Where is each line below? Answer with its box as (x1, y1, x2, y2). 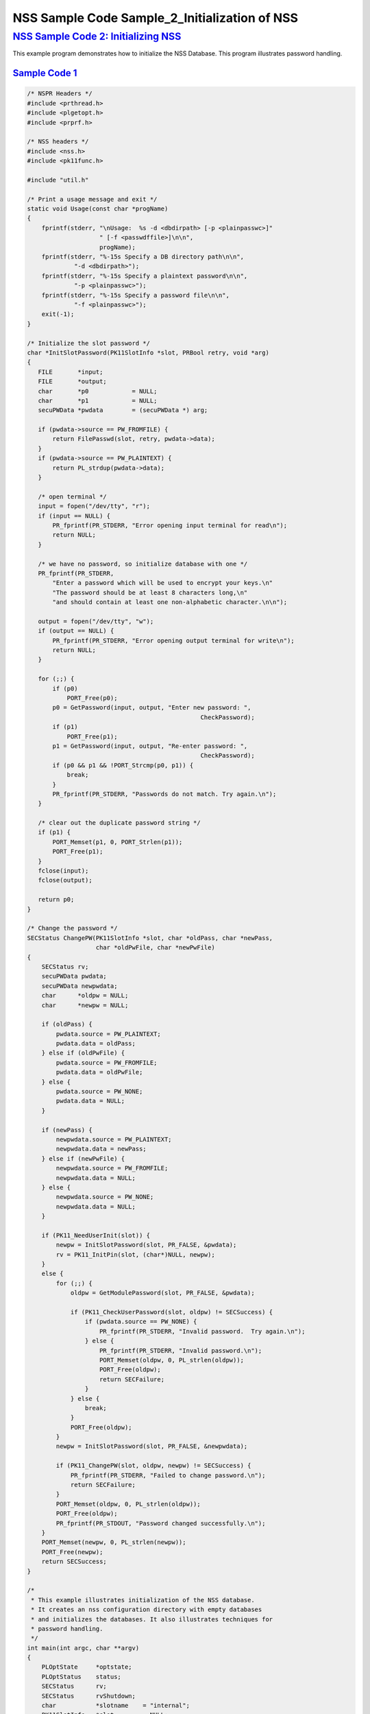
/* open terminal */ (38, 492, 108, 500)
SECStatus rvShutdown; (41, 1692, 136, 1700)
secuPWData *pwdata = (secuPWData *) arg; (38, 407, 208, 414)
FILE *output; (38, 378, 108, 385)
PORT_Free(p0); (66, 695, 118, 702)
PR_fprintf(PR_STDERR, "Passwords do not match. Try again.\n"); (52, 790, 277, 798)
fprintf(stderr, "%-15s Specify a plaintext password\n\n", (41, 271, 248, 280)
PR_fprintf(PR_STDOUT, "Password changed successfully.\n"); (56, 1519, 266, 1527)
